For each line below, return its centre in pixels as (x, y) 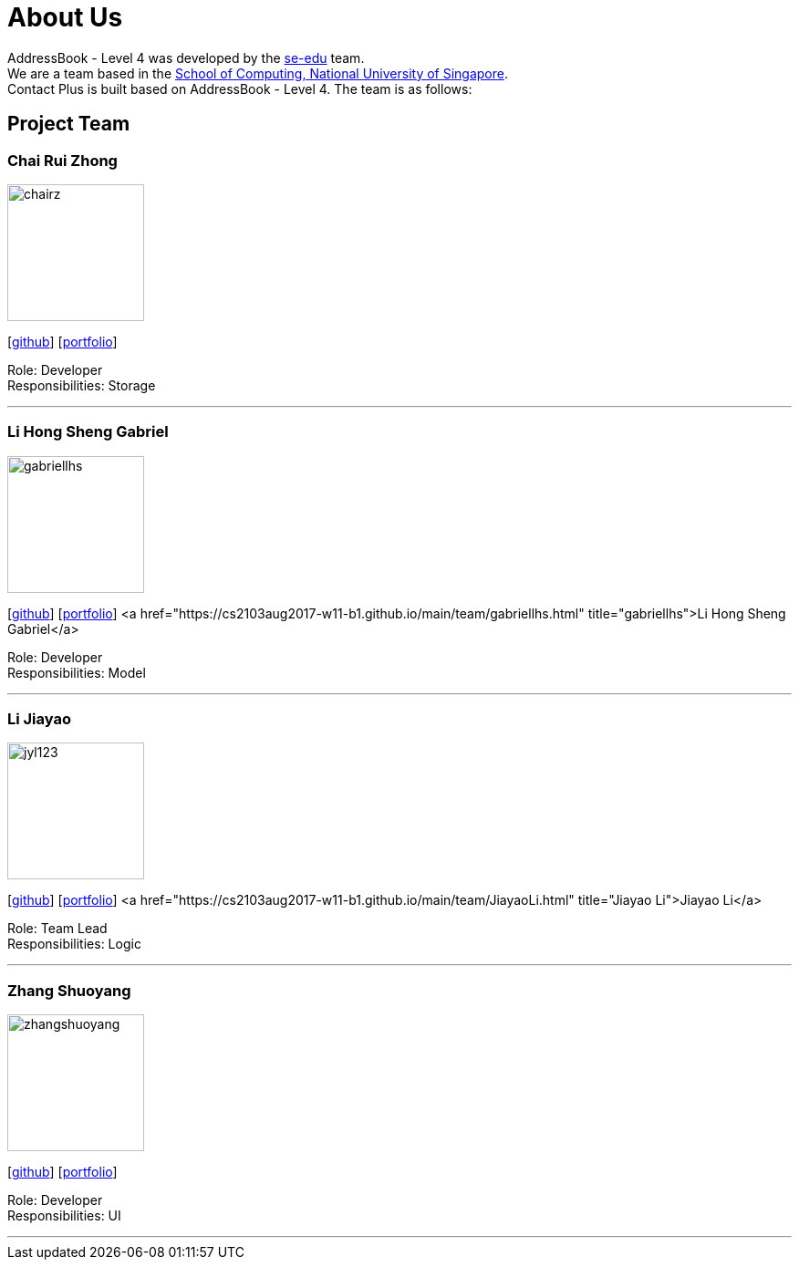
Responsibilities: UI (64, 1216)
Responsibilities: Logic (74, 944)
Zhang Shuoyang (69, 990)
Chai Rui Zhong (62, 160)
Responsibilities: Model (77, 672)
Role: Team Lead (57, 929)
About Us (65, 17)
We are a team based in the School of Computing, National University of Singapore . (258, 73)
